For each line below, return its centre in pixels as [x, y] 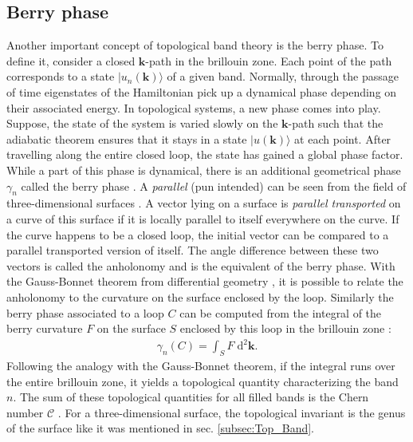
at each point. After [343, 138]
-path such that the [336, 123]
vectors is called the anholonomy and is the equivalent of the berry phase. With [201, 265]
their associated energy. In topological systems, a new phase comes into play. [194, 107]
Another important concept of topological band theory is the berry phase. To [195, 45]
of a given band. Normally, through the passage [283, 76]
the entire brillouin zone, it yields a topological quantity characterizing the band [203, 381]
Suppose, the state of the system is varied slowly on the [142, 123]
